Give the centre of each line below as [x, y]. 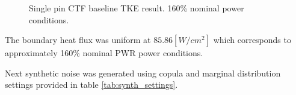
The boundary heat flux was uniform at [78, 40]
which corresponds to [252, 40]
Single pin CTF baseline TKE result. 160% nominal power [137, 8]
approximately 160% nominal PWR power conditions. [104, 53]
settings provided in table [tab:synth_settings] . [91, 85]
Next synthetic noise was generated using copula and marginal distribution [143, 73]
